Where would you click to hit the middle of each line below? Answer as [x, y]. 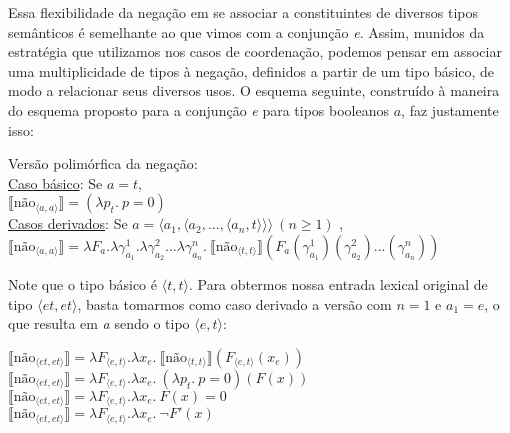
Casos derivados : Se [68, 223]
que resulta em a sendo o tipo [99, 323]
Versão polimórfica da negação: [103, 163]
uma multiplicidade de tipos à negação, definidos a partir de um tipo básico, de [251, 70]
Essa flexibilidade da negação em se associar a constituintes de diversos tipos [243, 12]
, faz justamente [450, 109]
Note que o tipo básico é [83, 283]
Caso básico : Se [55, 182]
